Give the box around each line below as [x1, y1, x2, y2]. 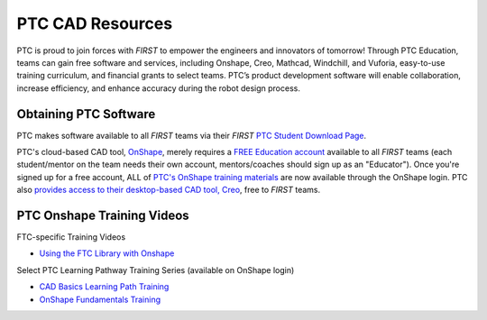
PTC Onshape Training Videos [16, 208, 189, 223]
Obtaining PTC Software [16, 106, 156, 122]
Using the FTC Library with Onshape [39, 248, 175, 259]
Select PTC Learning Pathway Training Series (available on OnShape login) [16, 264, 295, 275]
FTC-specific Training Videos [16, 232, 126, 242]
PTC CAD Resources [16, 14, 173, 33]
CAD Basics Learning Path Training [39, 281, 170, 292]
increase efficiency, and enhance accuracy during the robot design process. [16, 82, 301, 94]
